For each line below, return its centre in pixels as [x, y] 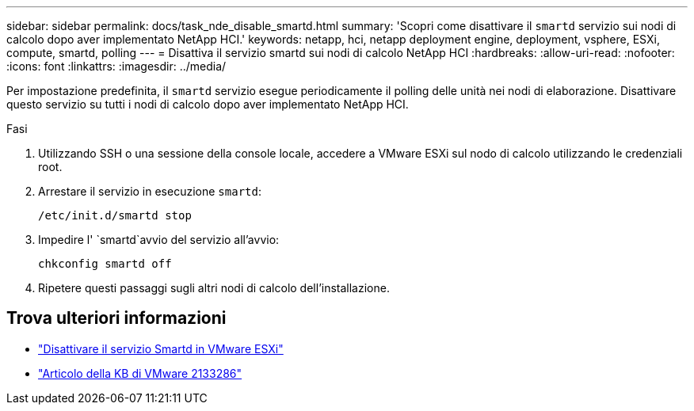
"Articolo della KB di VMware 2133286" [140, 373]
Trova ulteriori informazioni [116, 318]
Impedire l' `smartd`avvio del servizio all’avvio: [159, 240]
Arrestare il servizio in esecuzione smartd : [150, 191]
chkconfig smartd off [105, 264]
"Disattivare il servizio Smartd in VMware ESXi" [161, 348]
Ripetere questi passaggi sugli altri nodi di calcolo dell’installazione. [214, 288]
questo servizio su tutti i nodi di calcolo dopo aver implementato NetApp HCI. [208, 104]
